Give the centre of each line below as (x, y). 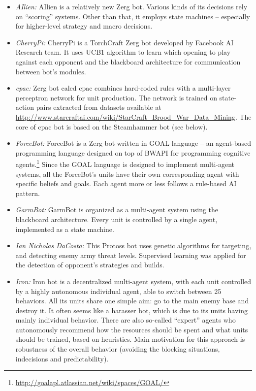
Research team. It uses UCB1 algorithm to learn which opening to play (123, 52)
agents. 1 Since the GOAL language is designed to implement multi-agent (125, 163)
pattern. (28, 193)
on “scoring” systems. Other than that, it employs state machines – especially (133, 16)
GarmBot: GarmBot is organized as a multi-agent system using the (117, 210)
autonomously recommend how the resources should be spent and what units (132, 329)
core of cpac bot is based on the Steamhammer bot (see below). (112, 126)
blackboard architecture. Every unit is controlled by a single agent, (116, 219)
